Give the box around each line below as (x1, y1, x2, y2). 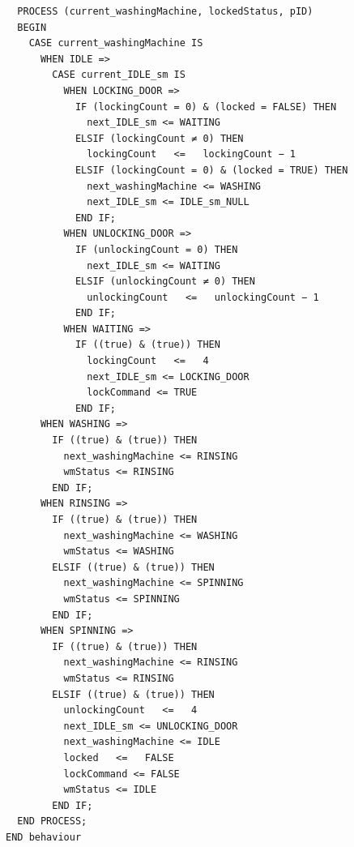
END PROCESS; (17, 815, 87, 828)
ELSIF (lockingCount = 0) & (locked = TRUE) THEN (75, 164, 348, 176)
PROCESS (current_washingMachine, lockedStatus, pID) (17, 6, 313, 17)
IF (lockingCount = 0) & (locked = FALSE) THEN (75, 101, 337, 113)
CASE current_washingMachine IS (28, 37, 203, 49)
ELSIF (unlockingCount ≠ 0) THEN (75, 276, 255, 288)
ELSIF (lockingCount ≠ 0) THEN (75, 132, 244, 144)
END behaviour (6, 831, 82, 843)
